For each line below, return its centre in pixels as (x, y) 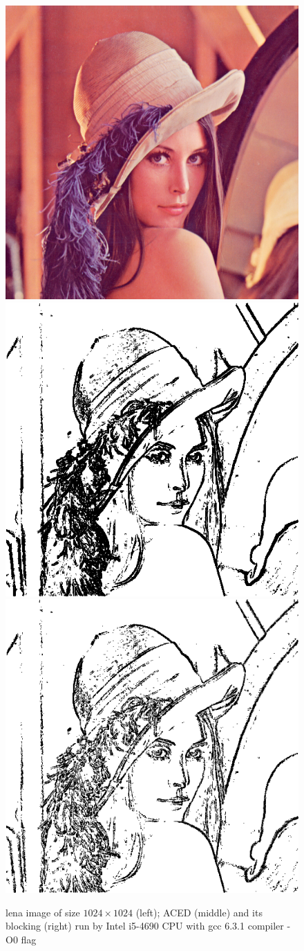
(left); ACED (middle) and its (199, 912)
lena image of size (43, 912)
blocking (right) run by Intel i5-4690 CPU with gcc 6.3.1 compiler (145, 926)
